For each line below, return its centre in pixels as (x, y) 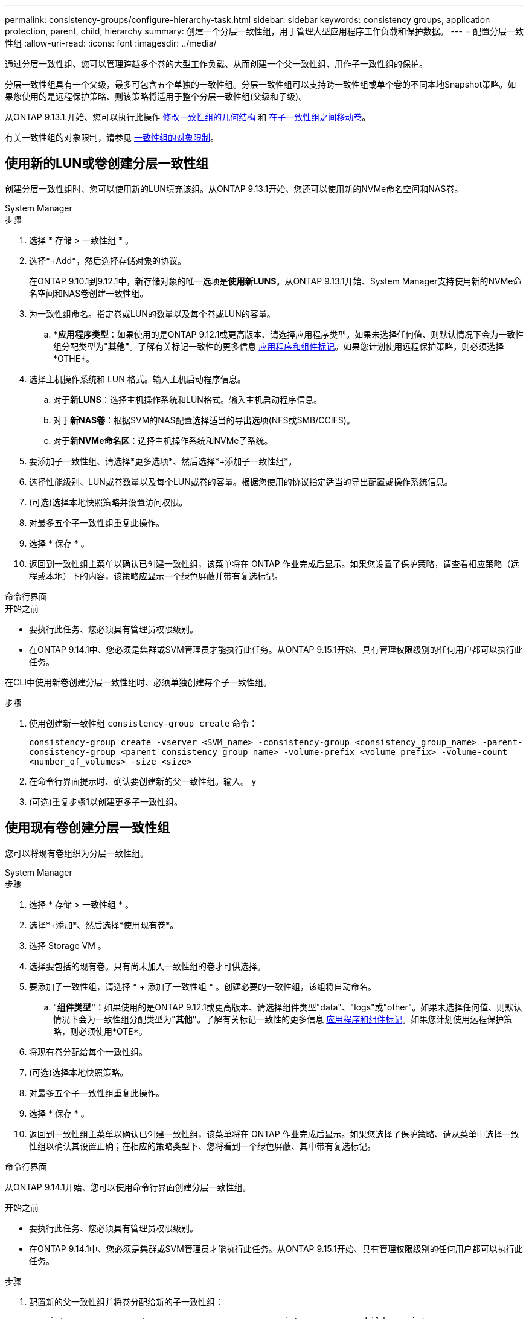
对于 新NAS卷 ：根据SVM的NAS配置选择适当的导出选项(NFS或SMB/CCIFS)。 (204, 420)
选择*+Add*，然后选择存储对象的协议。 (108, 260)
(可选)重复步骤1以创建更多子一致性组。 (106, 801)
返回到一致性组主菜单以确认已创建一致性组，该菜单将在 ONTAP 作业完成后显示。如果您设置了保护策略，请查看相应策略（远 (274, 563)
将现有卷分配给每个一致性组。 (88, 1051)
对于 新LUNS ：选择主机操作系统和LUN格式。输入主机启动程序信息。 (188, 399)
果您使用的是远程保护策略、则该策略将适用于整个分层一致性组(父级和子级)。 (156, 96)
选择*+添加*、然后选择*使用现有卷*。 (104, 925)
